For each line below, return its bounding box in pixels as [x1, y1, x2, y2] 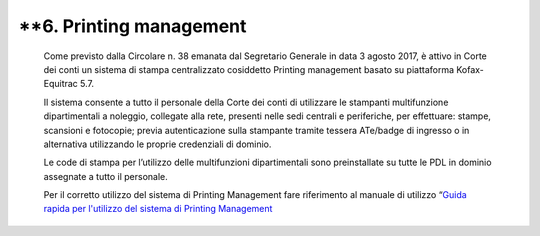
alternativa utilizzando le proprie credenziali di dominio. [43, 138, 272, 150]
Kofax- [456, 63, 485, 75]
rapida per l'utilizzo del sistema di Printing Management [43, 203, 273, 215]
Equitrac [43, 78, 79, 90]
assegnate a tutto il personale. [43, 170, 169, 182]
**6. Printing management [18, 15, 247, 37]
